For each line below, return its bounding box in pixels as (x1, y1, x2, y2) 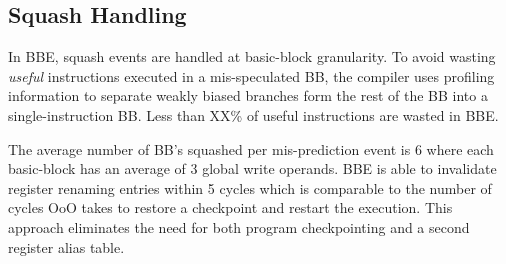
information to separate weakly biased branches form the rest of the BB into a (8, 85, 488, 106)
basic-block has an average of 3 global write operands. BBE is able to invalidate (8, 158, 497, 179)
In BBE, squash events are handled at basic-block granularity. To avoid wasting (8, 46, 496, 67)
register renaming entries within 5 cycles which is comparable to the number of (8, 177, 492, 198)
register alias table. (8, 236, 125, 257)
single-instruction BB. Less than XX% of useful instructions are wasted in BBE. (8, 104, 499, 125)
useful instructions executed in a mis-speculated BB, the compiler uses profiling (8, 65, 495, 86)
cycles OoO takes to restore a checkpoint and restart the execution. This (8, 197, 453, 218)
